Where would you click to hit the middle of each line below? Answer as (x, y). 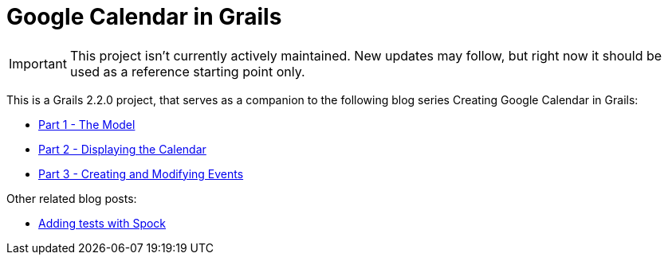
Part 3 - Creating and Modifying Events (141, 173)
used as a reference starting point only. (187, 71)
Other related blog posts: (72, 198)
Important (38, 63)
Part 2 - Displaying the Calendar (122, 149)
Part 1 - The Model (87, 124)
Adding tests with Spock (102, 223)
